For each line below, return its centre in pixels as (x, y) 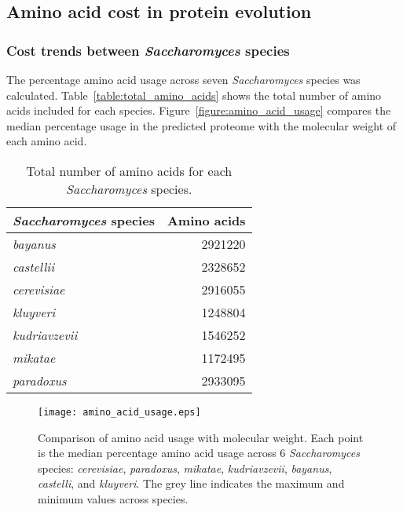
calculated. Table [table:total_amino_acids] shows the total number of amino (194, 95)
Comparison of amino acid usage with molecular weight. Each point (201, 437)
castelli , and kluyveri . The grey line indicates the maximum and (191, 483)
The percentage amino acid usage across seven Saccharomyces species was (183, 79)
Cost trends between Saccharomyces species (148, 50)
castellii (34, 266)
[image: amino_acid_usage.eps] (119, 412)
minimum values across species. (113, 499)
